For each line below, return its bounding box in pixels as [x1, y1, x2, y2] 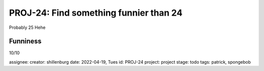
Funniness [9, 37, 42, 46]
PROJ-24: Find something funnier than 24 [9, 7, 183, 18]
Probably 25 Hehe [9, 24, 46, 30]
